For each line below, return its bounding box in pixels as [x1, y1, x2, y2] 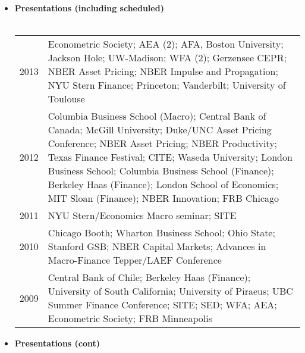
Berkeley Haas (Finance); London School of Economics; [48, 177, 279, 192]
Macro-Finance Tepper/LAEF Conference [48, 253, 222, 267]
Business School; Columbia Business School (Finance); [48, 164, 274, 178]
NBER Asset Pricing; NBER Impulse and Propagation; [48, 64, 278, 79]
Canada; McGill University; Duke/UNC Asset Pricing [48, 123, 272, 137]
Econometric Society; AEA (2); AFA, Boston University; [48, 37, 284, 51]
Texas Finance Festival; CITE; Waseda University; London [48, 150, 293, 164]
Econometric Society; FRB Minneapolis [48, 311, 212, 326]
